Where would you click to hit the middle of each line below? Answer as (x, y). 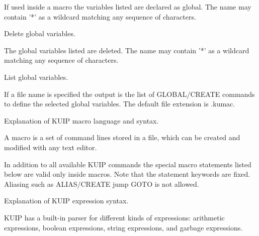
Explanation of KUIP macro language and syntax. (81, 120)
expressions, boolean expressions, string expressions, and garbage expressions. (123, 227)
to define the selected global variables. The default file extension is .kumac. (120, 104)
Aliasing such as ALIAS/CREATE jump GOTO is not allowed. (102, 184)
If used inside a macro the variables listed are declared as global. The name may (128, 7)
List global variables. (36, 77)
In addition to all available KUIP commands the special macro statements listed (128, 164)
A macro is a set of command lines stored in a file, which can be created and (122, 137)
